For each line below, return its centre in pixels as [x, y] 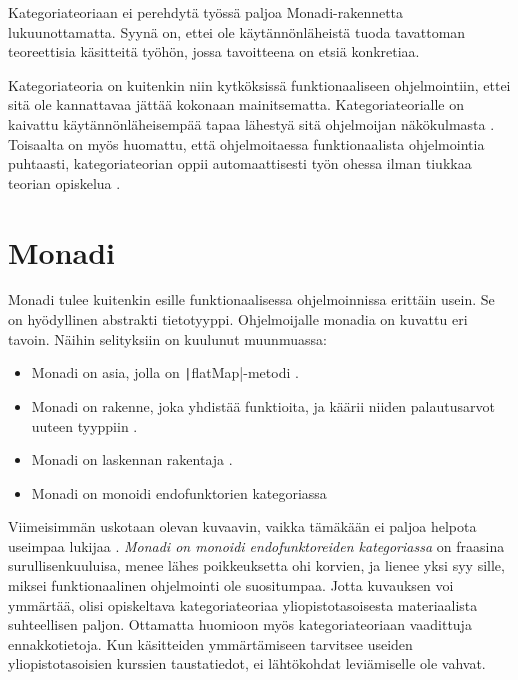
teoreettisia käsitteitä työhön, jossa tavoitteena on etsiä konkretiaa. [214, 51]
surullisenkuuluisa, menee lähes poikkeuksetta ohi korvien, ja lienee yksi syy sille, [256, 565]
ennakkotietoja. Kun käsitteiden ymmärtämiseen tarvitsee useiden [210, 643]
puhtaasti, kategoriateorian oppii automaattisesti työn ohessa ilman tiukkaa [240, 163]
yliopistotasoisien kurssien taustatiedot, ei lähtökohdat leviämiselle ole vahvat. [247, 663]
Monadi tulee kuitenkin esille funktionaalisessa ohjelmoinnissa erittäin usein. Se [251, 299]
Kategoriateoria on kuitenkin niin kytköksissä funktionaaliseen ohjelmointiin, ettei [259, 84]
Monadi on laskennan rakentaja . [132, 459]
